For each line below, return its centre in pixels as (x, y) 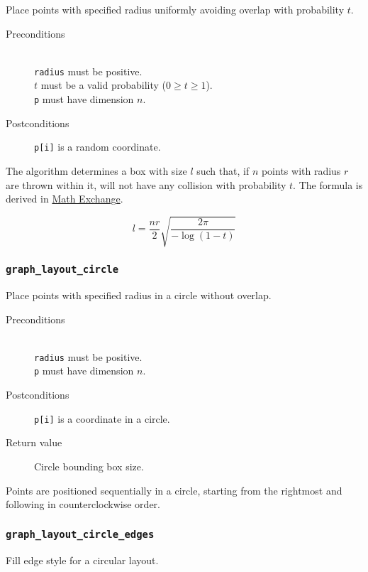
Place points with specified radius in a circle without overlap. (139, 295)
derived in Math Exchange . (65, 199)
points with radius (301, 170)
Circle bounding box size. (89, 466)
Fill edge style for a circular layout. (82, 560)
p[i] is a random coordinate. (97, 147)
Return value (34, 442)
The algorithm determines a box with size (96, 170)
